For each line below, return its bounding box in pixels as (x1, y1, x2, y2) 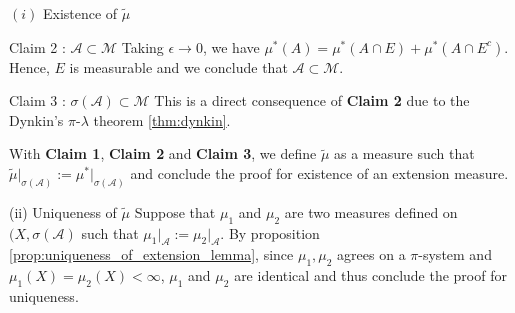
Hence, (9, 56, 50, 77)
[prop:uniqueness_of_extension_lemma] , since (9, 244, 294, 265)
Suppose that (134, 201, 216, 222)
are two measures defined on (284, 201, 458, 222)
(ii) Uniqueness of (9, 201, 117, 222)
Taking (121, 36, 164, 57)
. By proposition (220, 222, 320, 243)
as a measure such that (334, 143, 475, 164)
